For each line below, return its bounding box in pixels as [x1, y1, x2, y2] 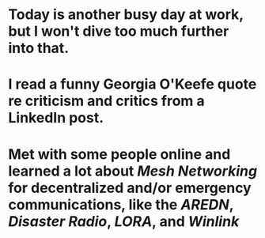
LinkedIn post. [8, 109, 104, 127]
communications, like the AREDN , [8, 195, 234, 213]
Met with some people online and [8, 145, 231, 163]
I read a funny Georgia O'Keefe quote [8, 75, 257, 93]
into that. [8, 40, 70, 57]
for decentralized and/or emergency [8, 179, 252, 197]
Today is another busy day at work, [8, 6, 244, 24]
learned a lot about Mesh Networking [8, 162, 258, 179]
